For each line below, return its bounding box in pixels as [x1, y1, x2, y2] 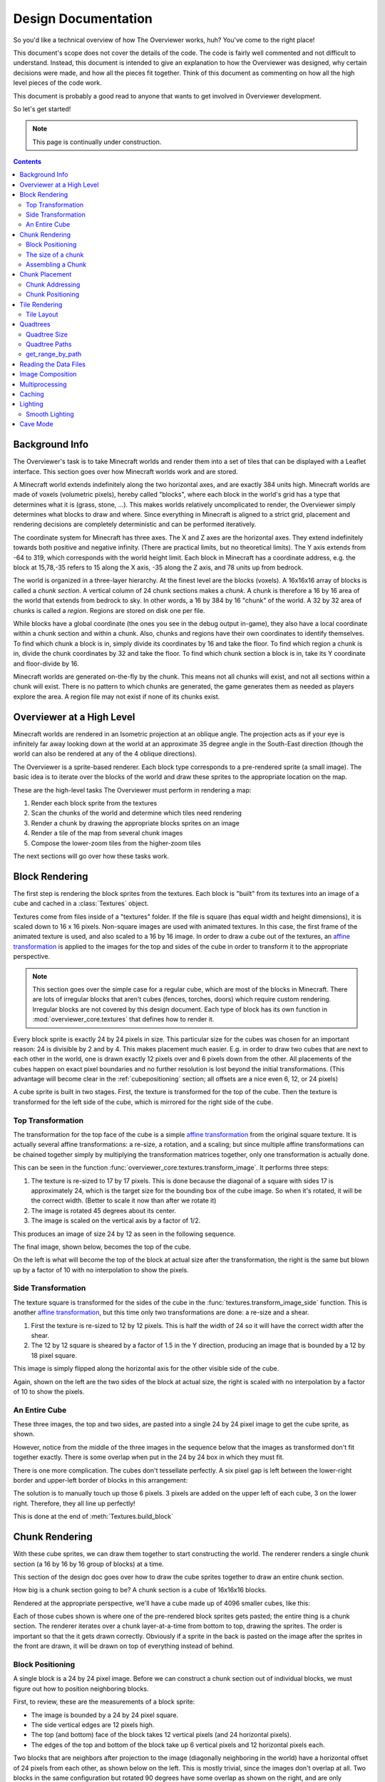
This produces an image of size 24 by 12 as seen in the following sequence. [13, 1230, 236, 1238]
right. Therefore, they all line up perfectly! [13, 1499, 135, 1508]
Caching [19, 390, 44, 398]
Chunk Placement [19, 270, 72, 279]
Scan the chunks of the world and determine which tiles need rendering [31, 809, 242, 818]
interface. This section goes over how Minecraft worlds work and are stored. [13, 467, 238, 475]
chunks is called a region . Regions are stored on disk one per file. [13, 606, 205, 614]
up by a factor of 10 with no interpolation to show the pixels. [13, 1265, 189, 1274]
